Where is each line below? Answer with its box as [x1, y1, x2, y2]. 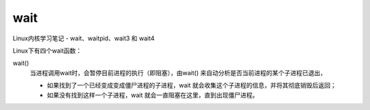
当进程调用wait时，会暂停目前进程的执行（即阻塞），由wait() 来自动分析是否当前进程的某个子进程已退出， [29, 68, 327, 77]
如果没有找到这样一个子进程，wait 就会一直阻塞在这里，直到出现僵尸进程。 [47, 91, 259, 99]
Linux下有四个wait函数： [12, 46, 82, 55]
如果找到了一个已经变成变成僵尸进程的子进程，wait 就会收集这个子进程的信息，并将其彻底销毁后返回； [47, 81, 337, 90]
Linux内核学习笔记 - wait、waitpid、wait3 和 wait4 [12, 34, 155, 42]
